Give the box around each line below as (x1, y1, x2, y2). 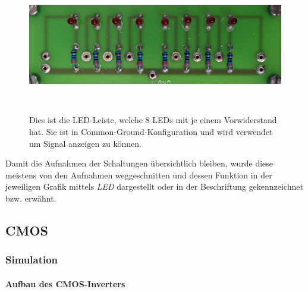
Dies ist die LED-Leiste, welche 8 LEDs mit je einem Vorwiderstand (29, 114, 277, 126)
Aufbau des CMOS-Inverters (5, 277, 125, 290)
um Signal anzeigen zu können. (29, 137, 142, 149)
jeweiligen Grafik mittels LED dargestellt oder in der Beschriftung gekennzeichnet (5, 180, 303, 193)
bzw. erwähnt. (5, 191, 56, 204)
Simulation (5, 252, 58, 267)
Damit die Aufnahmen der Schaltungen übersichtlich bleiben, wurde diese (5, 157, 274, 169)
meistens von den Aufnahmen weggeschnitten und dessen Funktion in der (5, 168, 272, 181)
